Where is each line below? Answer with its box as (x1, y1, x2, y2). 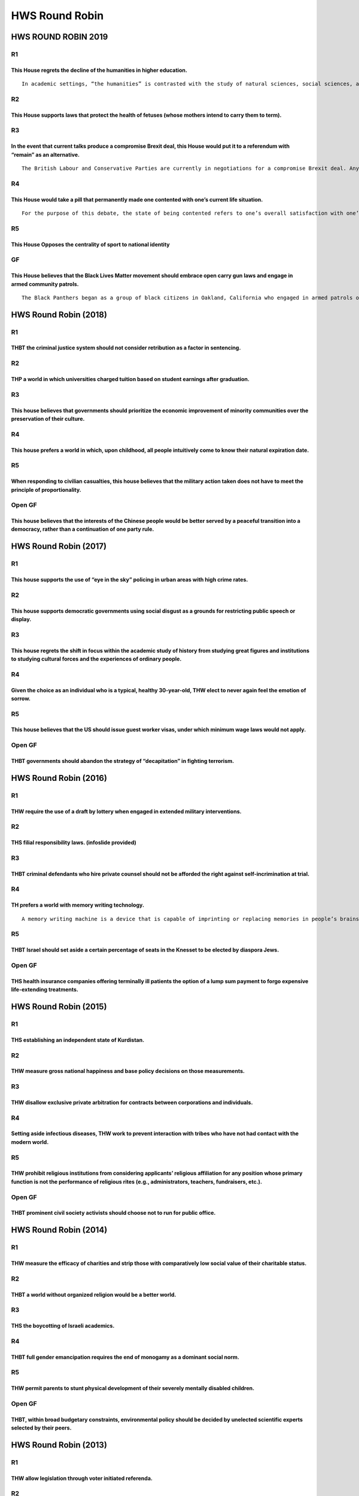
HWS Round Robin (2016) (11, 773, 108, 783)
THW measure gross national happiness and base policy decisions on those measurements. (11, 1068, 245, 1075)
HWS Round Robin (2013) (11, 1440, 108, 1450)
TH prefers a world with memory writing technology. (11, 901, 145, 909)
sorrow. (11, 695, 31, 702)
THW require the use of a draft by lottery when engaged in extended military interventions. (11, 808, 242, 815)
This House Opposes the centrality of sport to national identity (11, 241, 170, 248)
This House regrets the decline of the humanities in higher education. (11, 66, 188, 74)
